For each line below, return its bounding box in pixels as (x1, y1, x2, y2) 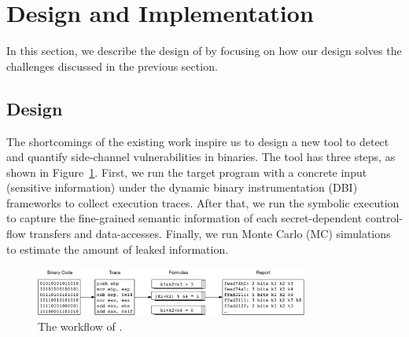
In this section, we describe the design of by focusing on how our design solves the (6, 42, 402, 59)
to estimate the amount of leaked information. (6, 240, 229, 257)
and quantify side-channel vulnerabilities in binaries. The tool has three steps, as (6, 148, 396, 165)
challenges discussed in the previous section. (6, 57, 218, 74)
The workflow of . (38, 318, 123, 335)
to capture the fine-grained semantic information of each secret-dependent (6, 210, 363, 226)
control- (365, 210, 403, 226)
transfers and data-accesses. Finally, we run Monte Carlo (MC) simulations (29, 225, 391, 242)
